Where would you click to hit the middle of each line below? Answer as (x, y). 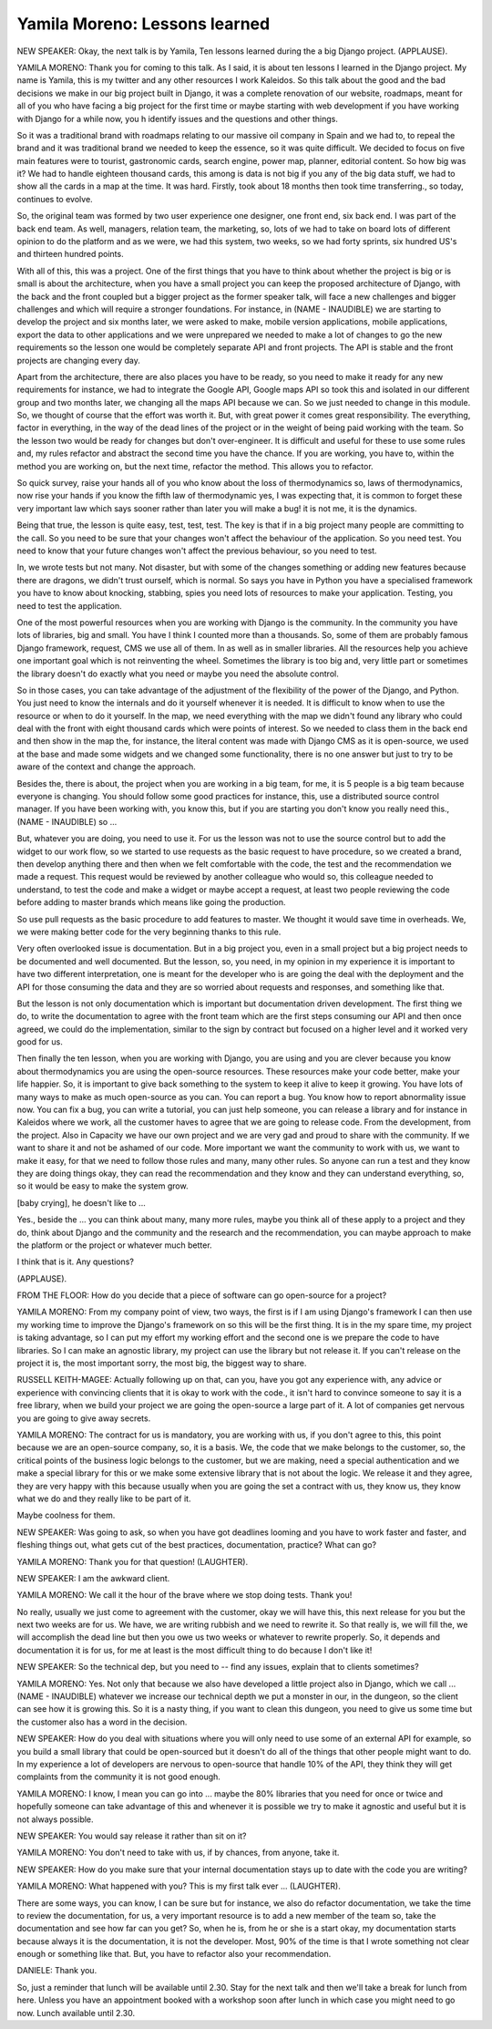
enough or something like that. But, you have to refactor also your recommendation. (174, 1954)
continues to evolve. (55, 199)
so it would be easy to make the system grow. (102, 1186)
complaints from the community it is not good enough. (118, 1777)
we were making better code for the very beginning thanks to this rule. (149, 932)
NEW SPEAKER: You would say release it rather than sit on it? (132, 1836)
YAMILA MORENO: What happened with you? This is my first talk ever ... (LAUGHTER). (179, 1886)
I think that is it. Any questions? (75, 1262)
